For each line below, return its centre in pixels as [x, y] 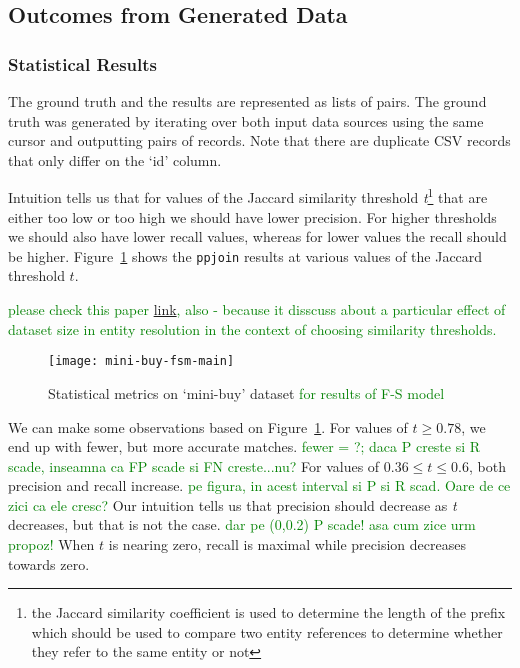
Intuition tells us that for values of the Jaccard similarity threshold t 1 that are [248, 196]
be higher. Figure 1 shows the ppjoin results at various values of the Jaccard [245, 255]
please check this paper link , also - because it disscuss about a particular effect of [257, 309]
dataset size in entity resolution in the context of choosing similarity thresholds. [252, 328]
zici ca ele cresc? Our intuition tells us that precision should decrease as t [232, 504]
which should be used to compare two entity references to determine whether [267, 631]
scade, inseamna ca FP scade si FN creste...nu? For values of [194, 465]
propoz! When [51, 544]
